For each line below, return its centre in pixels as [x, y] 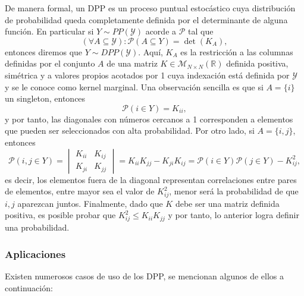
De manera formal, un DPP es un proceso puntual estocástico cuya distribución [150, 8]
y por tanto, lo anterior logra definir [234, 215]
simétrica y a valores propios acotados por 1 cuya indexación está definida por [147, 75]
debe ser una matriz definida [227, 203]
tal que [201, 31]
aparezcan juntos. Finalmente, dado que [90, 203]
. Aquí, [151, 51]
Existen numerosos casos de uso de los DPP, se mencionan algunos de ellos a [144, 276]
